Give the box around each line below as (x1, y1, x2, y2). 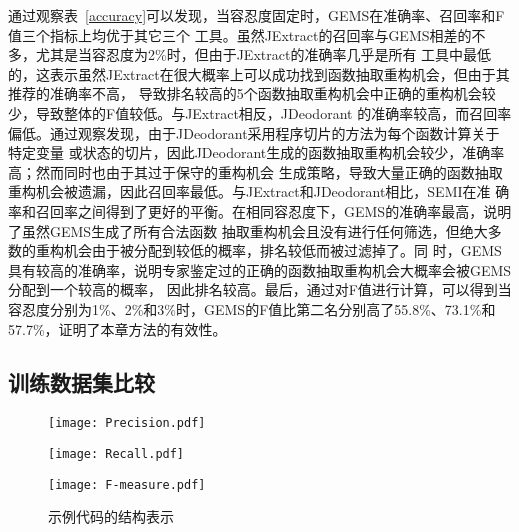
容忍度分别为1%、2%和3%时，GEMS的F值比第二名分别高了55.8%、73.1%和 (8, 298, 496, 319)
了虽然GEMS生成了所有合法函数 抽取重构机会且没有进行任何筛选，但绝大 (8, 220, 488, 241)
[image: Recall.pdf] (48, 446, 185, 461)
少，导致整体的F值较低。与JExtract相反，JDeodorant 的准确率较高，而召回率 (8, 102, 512, 123)
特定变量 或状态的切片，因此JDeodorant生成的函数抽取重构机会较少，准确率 (8, 142, 505, 163)
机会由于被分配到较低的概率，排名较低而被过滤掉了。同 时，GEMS (63, 240, 502, 261)
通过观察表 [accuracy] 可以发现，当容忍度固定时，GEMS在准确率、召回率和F (8, 5, 505, 25)
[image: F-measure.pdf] (48, 477, 206, 492)
